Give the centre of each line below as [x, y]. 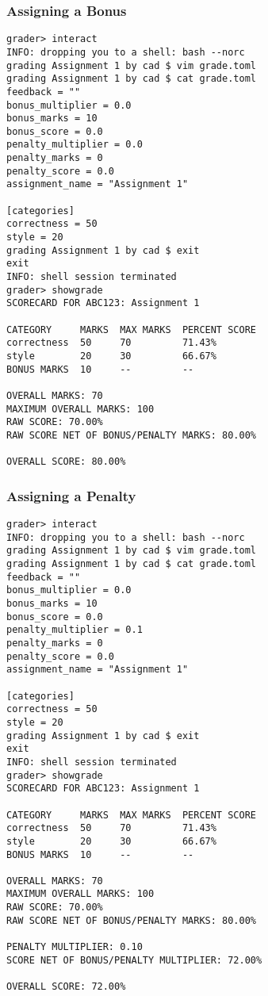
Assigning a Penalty [71, 495]
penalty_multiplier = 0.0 [75, 145]
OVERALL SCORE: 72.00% [66, 987]
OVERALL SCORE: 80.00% [66, 462]
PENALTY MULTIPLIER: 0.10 [75, 947]
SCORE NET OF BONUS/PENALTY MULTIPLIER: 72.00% [134, 960]
